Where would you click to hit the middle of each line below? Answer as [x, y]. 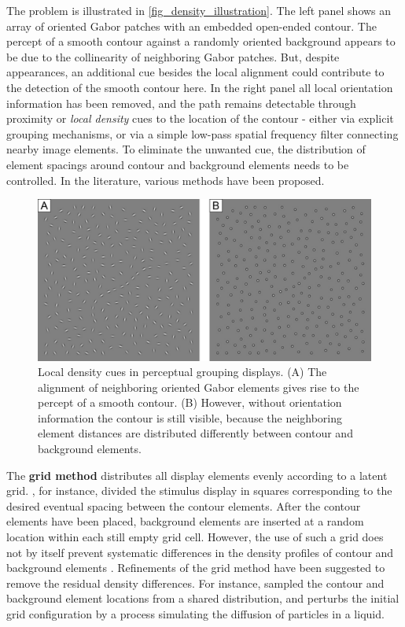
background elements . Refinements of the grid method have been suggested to [196, 568]
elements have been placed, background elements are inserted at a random [185, 521]
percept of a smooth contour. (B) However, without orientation [190, 402]
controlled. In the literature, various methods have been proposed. [166, 180]
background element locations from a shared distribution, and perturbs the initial [203, 598]
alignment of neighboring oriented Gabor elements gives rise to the [199, 387]
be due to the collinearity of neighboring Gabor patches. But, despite [173, 56]
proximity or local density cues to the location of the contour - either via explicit [200, 118]
